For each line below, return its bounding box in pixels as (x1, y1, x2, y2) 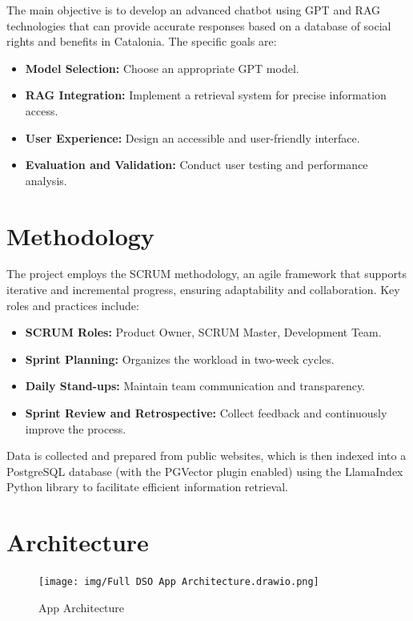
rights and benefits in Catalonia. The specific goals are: (6, 33, 277, 50)
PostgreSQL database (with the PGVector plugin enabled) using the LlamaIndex (6, 462, 403, 479)
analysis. (25, 171, 67, 188)
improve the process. (25, 420, 126, 437)
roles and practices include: (6, 296, 139, 313)
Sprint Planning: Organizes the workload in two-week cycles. (25, 350, 335, 367)
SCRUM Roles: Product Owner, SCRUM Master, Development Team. (25, 324, 382, 341)
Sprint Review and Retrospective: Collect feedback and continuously (25, 405, 387, 421)
